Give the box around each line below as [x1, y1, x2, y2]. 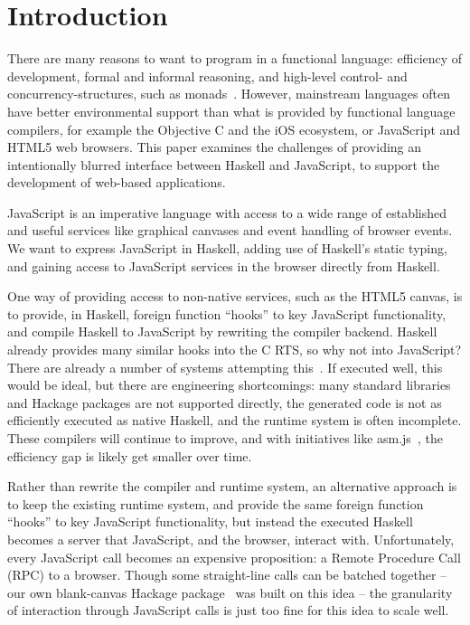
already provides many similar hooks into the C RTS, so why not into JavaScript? [7, 340, 462, 359]
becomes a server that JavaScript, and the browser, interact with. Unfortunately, [7, 529, 455, 548]
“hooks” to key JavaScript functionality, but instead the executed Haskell [7, 512, 413, 531]
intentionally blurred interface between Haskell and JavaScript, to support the [7, 155, 440, 174]
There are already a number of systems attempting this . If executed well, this [7, 357, 443, 376]
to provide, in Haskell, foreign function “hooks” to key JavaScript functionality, [7, 304, 446, 323]
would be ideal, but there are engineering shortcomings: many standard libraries [7, 375, 451, 394]
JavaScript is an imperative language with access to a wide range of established [7, 203, 446, 222]
